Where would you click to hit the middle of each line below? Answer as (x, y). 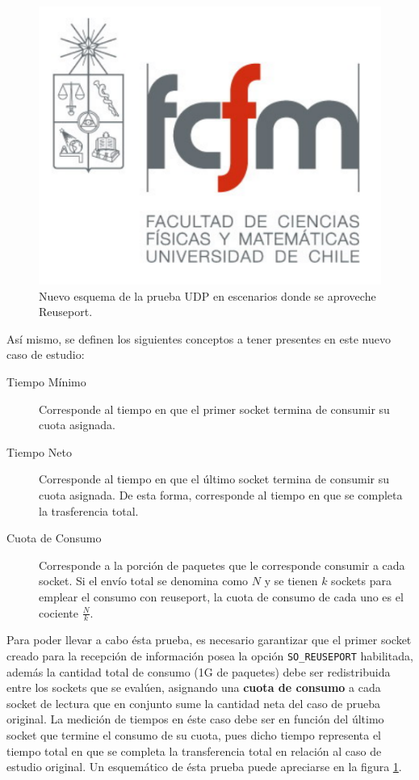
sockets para (361, 581)
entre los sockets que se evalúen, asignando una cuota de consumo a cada (194, 687)
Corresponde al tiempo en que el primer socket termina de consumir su (214, 409)
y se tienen (291, 581)
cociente (59, 612)
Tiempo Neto (39, 451)
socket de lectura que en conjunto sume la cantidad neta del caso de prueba (194, 703)
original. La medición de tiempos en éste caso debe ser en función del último (195, 719)
